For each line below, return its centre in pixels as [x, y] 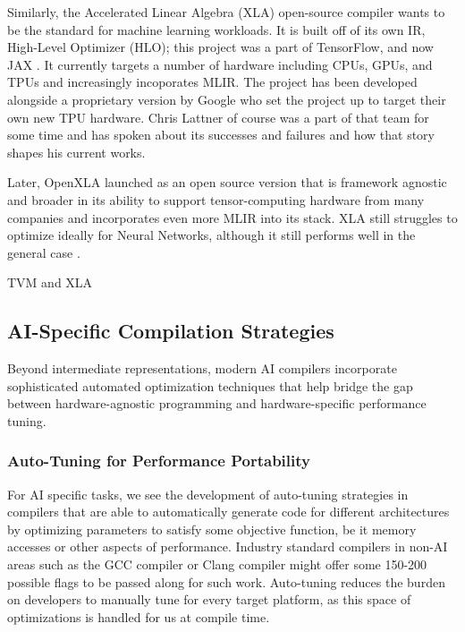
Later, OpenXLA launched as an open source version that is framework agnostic [227, 182]
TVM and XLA [50, 282]
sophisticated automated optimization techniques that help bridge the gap [210, 385]
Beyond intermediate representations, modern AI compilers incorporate [202, 368]
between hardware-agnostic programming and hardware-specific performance [217, 403]
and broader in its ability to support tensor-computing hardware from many [216, 199]
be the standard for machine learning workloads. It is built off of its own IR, [216, 29]
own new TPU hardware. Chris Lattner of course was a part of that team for [218, 117]
